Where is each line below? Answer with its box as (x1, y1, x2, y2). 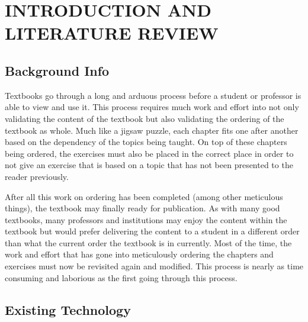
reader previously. (5, 170, 69, 182)
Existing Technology (5, 300, 131, 318)
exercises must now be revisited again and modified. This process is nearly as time (5, 260, 304, 272)
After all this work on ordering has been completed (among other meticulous (5, 190, 283, 202)
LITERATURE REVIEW (5, 21, 219, 45)
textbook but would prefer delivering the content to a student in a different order (5, 225, 300, 237)
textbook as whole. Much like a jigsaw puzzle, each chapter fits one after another (5, 124, 299, 136)
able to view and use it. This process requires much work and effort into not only (5, 101, 299, 113)
